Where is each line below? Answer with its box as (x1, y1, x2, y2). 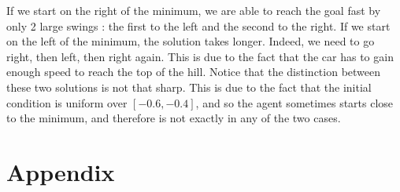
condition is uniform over (6, 94, 128, 110)
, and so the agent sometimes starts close (195, 94, 394, 110)
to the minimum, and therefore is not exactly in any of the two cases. (6, 110, 341, 126)
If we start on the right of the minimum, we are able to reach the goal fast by (6, 2, 381, 18)
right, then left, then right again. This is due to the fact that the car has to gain (6, 48, 394, 64)
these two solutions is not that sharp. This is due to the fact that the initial (6, 78, 372, 95)
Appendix (6, 155, 115, 187)
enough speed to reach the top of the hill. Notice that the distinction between (6, 63, 381, 80)
